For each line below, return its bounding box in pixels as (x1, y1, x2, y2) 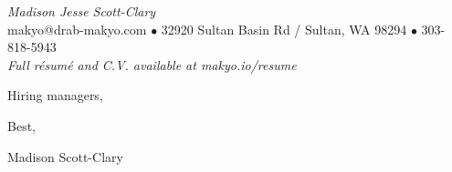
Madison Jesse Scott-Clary (7, 2, 156, 20)
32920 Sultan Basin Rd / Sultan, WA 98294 (161, 19, 407, 38)
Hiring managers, (7, 86, 103, 105)
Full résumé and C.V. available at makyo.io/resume (7, 55, 297, 74)
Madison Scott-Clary (7, 147, 123, 166)
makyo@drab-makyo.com (7, 19, 147, 38)
